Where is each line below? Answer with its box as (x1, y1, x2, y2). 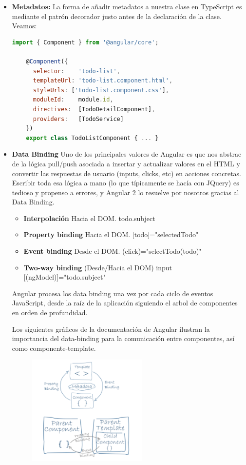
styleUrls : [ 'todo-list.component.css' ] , (33, 86, 170, 94)
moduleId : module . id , (33, 96, 114, 103)
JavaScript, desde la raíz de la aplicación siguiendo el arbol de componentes (12, 298, 238, 308)
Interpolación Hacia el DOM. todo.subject (23, 213, 155, 223)
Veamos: (12, 20, 37, 31)
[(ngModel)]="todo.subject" (23, 272, 106, 282)
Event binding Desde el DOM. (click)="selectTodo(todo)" (23, 246, 202, 256)
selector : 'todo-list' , (33, 67, 120, 75)
